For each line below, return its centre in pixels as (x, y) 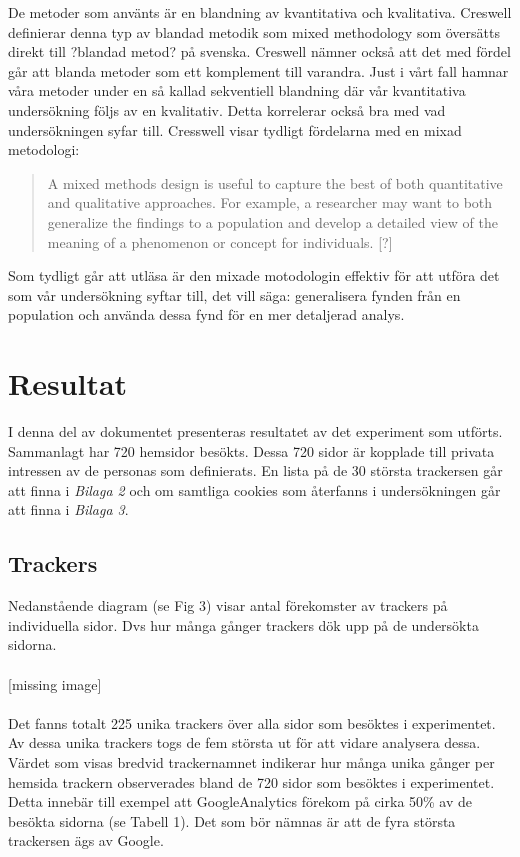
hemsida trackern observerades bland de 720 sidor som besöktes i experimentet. (251, 781)
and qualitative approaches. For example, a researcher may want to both (270, 202)
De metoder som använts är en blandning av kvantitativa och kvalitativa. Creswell (260, 12)
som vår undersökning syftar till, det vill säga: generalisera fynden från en (234, 294)
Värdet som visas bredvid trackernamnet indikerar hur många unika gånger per (251, 761)
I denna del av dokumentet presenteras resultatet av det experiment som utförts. (255, 431)
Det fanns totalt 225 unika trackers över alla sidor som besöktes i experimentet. (252, 722)
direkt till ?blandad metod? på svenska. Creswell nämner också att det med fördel (259, 51)
